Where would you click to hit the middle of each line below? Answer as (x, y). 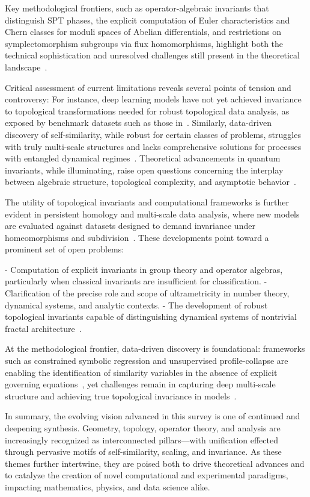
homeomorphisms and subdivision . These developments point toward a (137, 237)
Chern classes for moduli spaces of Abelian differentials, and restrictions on (143, 32)
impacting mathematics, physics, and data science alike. (108, 486)
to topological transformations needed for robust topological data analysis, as (147, 111)
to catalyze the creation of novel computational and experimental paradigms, (147, 475)
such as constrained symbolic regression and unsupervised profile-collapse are (147, 361)
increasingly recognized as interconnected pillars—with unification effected (141, 439)
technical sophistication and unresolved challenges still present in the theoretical (152, 55)
